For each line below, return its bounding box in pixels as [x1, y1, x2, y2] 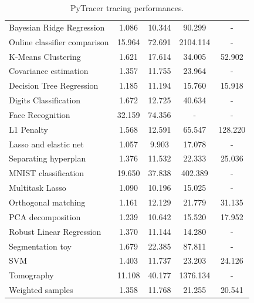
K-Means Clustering [9, 50, 81, 62]
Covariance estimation [9, 65, 89, 77]
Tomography [9, 269, 54, 281]
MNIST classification [9, 167, 84, 179]
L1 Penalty [9, 123, 48, 135]
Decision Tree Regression [9, 79, 99, 92]
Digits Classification [9, 94, 81, 106]
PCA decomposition [9, 210, 81, 223]
